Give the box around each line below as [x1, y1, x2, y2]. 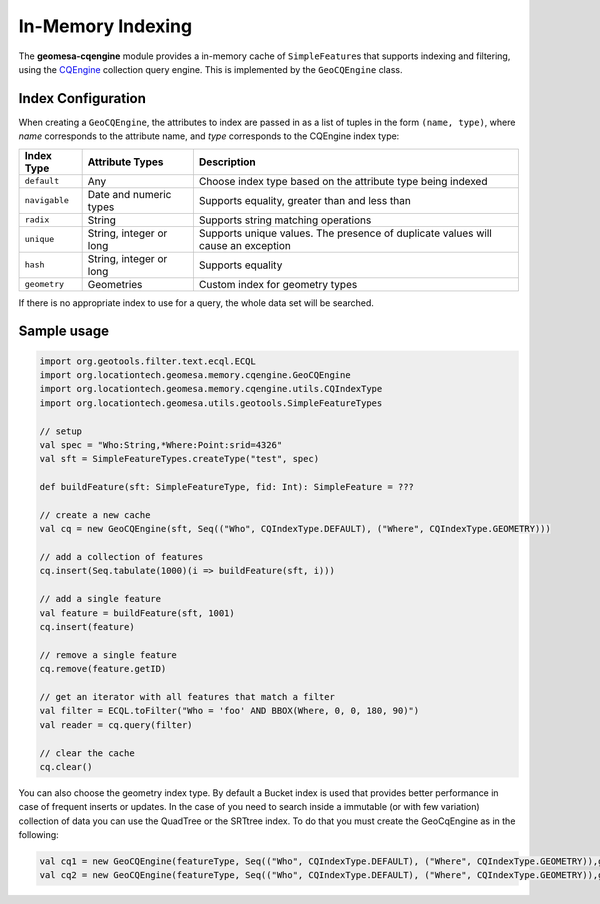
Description [198, 155, 256, 169]
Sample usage [18, 323, 110, 340]
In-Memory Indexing [18, 15, 193, 37]
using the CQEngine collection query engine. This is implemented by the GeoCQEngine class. [18, 63, 403, 75]
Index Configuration [18, 90, 147, 107]
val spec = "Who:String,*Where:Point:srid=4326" [39, 439, 283, 450]
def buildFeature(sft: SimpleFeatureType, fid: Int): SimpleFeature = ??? [39, 481, 415, 493]
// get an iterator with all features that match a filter [39, 691, 335, 702]
